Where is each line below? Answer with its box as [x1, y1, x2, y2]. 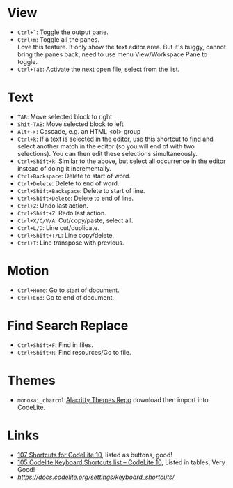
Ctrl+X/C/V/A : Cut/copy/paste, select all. [17, 216, 134, 224]
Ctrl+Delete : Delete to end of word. [17, 179, 120, 188]
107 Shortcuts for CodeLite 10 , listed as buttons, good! [17, 450, 172, 459]
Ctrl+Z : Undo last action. [17, 201, 89, 210]
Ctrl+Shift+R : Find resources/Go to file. [17, 348, 131, 356]
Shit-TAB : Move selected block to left [17, 120, 124, 128]
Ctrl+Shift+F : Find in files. [17, 340, 94, 349]
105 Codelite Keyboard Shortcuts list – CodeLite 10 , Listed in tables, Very [17, 458, 225, 466]
